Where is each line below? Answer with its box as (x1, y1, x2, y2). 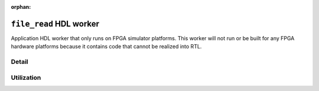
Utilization (11, 73, 41, 82)
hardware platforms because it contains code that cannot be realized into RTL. (11, 43, 202, 50)
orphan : (11, 4, 31, 10)
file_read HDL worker (11, 18, 100, 29)
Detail (11, 58, 28, 66)
